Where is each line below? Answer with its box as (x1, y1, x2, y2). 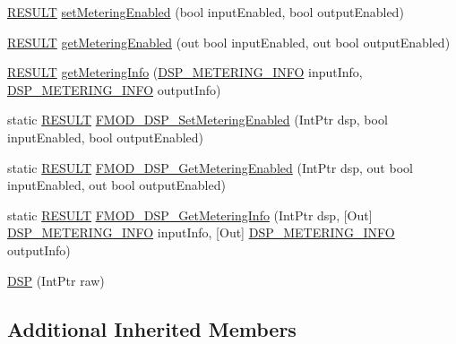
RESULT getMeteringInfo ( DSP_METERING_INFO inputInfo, (7, 63, 363, 82)
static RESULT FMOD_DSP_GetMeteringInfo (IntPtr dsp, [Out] (7, 205, 373, 224)
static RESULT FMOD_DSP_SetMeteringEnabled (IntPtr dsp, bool (7, 110, 388, 129)
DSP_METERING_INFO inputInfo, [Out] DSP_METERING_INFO (7, 223, 395, 242)
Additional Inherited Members (7, 314, 297, 342)
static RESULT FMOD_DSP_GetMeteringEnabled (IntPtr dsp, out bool (7, 158, 413, 176)
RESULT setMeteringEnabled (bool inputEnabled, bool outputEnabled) (7, 3, 404, 21)
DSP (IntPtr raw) (7, 271, 105, 289)
